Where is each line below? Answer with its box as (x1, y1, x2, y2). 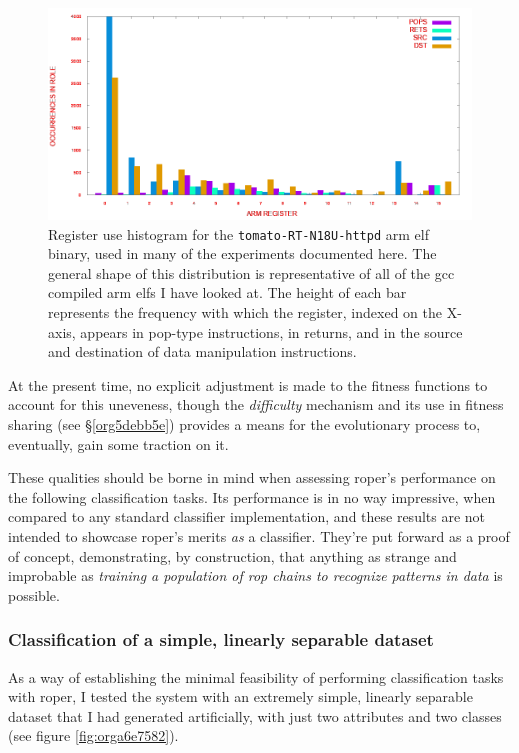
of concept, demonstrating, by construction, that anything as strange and (8, 545, 457, 566)
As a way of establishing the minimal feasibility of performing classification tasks (8, 666, 504, 687)
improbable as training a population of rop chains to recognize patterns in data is (8, 565, 503, 586)
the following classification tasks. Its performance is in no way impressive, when (8, 486, 496, 507)
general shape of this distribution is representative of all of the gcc (48, 262, 455, 283)
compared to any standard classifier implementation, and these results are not (8, 506, 486, 527)
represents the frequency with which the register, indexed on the (48, 302, 442, 323)
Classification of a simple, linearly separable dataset (8, 627, 434, 652)
